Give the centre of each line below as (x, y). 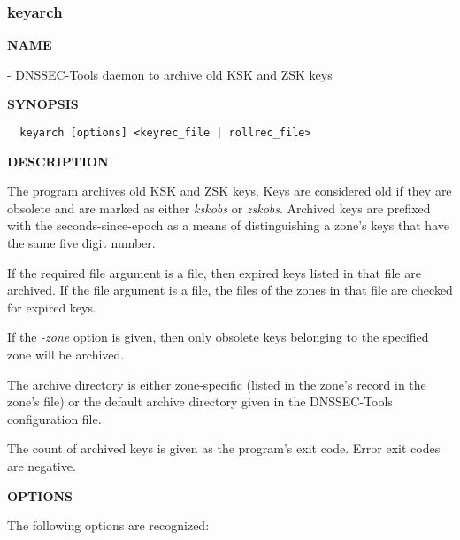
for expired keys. (52, 307)
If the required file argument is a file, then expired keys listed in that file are (214, 272)
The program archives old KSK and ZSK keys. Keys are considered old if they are (230, 191)
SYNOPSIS (43, 104)
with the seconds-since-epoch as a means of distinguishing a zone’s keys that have (228, 225)
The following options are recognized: (108, 525)
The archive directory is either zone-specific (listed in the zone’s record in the (217, 384)
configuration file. (54, 418)
